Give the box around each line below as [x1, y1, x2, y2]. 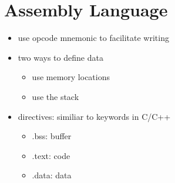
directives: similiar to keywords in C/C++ [18, 110, 171, 122]
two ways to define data [18, 51, 103, 63]
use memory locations [32, 71, 110, 83]
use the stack [32, 90, 79, 102]
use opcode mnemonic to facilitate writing [18, 32, 169, 44]
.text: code [32, 149, 70, 161]
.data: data [32, 169, 72, 181]
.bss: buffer [32, 130, 72, 142]
